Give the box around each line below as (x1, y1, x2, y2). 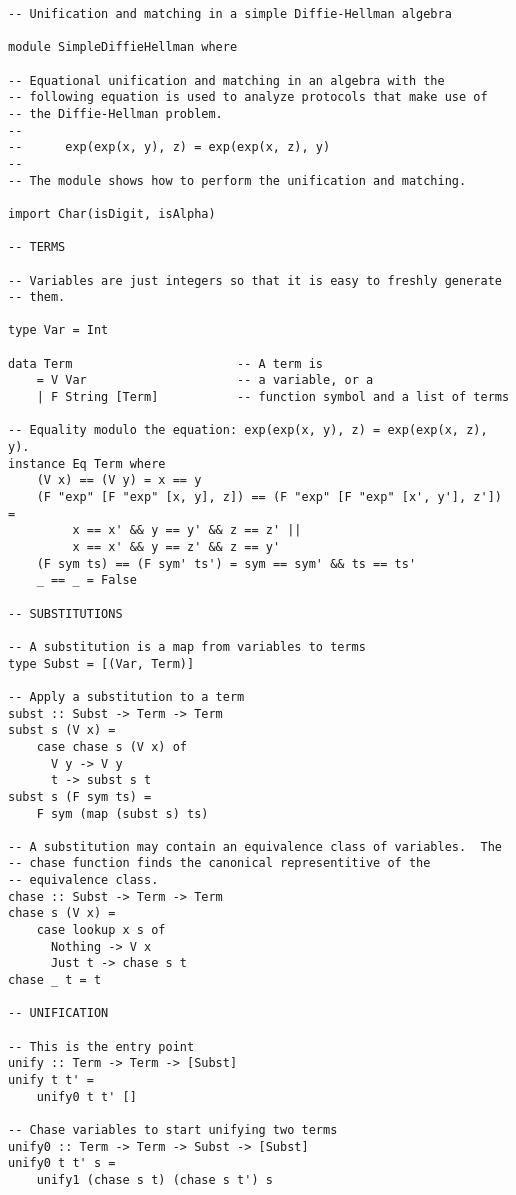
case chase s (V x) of (36, 739, 187, 754)
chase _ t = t (8, 973, 102, 988)
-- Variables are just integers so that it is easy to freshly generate (8, 273, 502, 288)
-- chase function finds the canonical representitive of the (8, 856, 431, 871)
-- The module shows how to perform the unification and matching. (8, 173, 467, 188)
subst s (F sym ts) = (8, 789, 152, 804)
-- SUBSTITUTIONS (8, 606, 123, 621)
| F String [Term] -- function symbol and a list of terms (36, 390, 510, 405)
